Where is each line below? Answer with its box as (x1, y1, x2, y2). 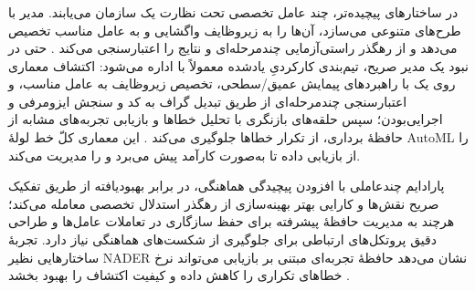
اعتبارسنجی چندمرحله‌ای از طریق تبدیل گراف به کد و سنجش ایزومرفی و (8, 91, 407, 110)
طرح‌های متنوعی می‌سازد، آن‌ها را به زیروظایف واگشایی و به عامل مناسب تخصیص (8, 20, 461, 39)
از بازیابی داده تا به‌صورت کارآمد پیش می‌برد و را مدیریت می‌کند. (8, 145, 361, 164)
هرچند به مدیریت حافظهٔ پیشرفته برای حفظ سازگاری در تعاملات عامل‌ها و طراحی (8, 212, 455, 231)
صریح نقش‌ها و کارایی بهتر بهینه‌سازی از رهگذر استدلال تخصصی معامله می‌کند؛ (8, 193, 439, 213)
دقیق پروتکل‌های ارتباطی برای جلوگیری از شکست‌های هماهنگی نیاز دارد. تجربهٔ (8, 230, 438, 249)
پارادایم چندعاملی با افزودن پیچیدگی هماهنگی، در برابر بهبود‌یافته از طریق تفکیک (8, 176, 445, 195)
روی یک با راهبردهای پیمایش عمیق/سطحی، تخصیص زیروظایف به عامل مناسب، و (8, 74, 456, 93)
